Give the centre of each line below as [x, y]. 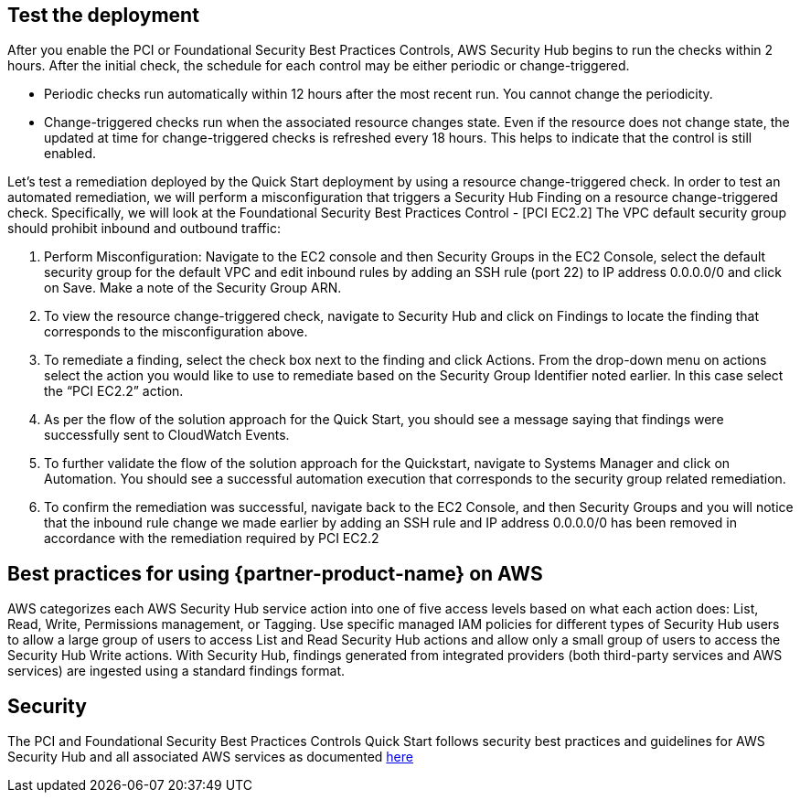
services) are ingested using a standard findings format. [176, 671]
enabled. [70, 154]
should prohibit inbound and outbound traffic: [144, 229]
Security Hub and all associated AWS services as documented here [210, 757]
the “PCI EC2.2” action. [114, 391]
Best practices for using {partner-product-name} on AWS [275, 573]
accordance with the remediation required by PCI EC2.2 [212, 539]
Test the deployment [103, 15]
